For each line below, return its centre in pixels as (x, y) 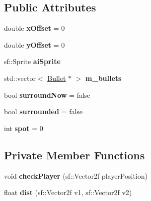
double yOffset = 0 (35, 44)
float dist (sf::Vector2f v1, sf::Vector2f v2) (68, 192)
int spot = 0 (24, 128)
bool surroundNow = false (47, 95)
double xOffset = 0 (35, 28)
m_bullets (104, 78)
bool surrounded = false (43, 111)
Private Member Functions (75, 155)
